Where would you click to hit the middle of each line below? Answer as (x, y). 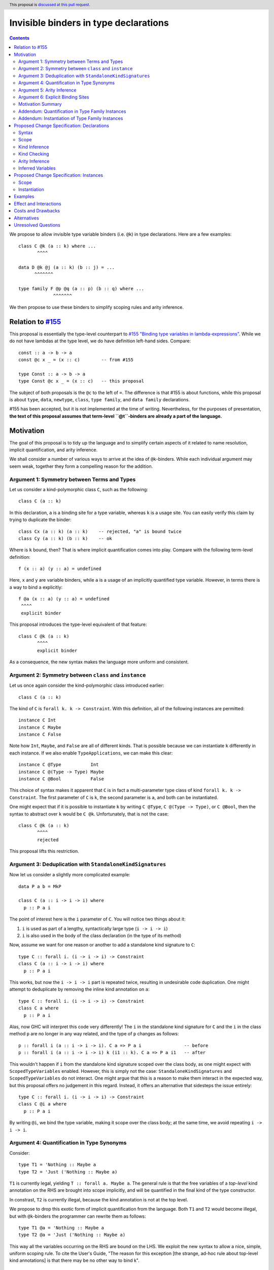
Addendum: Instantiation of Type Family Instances (71, 118)
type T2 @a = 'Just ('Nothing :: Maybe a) (72, 1235)
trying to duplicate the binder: (40, 520)
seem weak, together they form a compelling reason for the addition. (81, 466)
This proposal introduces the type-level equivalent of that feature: (78, 624)
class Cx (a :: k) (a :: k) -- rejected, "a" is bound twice (100, 531)
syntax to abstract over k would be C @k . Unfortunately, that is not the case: (89, 814)
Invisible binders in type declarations (89, 23)
